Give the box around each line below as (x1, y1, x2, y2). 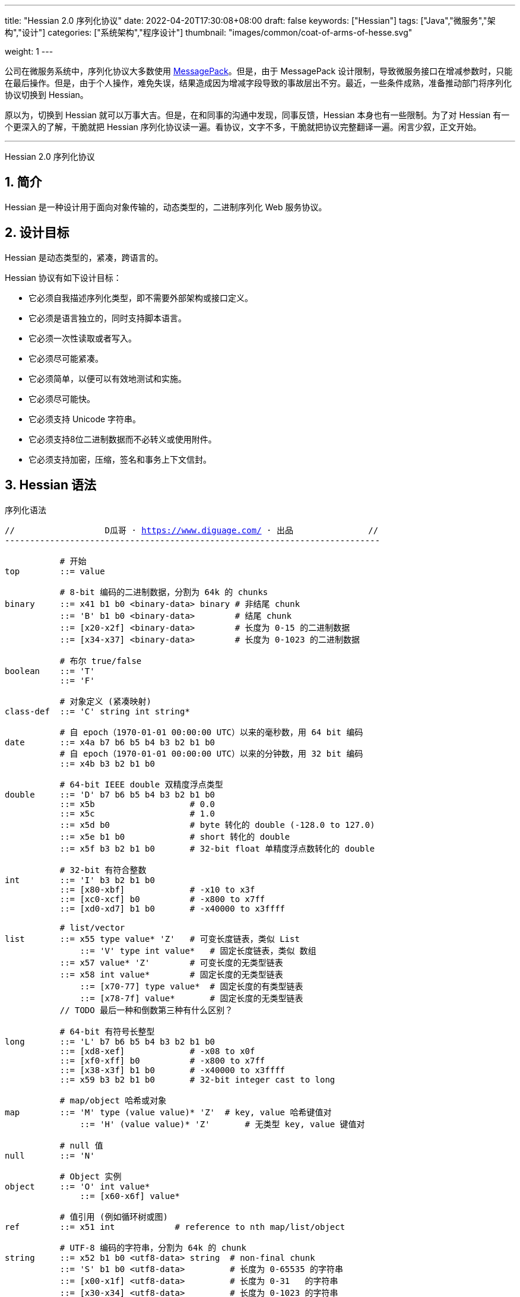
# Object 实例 (59, 1171, 122, 1181)
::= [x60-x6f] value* (80, 1191, 180, 1201)
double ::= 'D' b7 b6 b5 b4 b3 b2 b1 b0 (5, 789, 215, 799)
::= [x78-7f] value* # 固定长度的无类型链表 (80, 993, 303, 1003)
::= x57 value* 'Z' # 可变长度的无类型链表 (59, 957, 283, 967)
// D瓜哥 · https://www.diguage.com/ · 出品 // (5, 525, 379, 535)
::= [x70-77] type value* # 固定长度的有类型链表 (80, 981, 303, 991)
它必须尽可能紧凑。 (28, 353, 103, 363)
